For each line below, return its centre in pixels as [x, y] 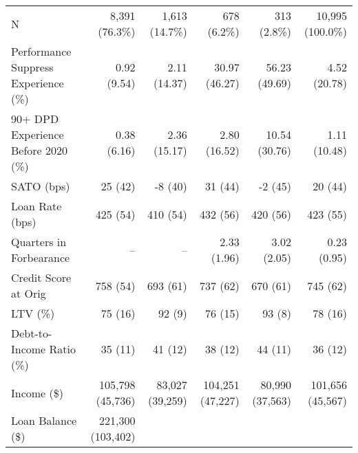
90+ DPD [35, 119]
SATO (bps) [41, 186]
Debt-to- [32, 333]
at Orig [29, 293]
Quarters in [39, 242]
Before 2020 [40, 150]
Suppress [32, 67]
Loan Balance [44, 420]
